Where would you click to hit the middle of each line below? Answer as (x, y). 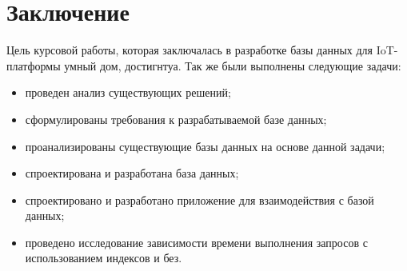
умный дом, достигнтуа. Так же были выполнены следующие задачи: (233, 65)
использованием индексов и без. (104, 258)
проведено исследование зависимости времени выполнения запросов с (196, 242)
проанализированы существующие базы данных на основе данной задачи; (205, 146)
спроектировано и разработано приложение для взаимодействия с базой (200, 199)
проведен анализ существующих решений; (128, 92)
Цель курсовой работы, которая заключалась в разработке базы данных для (190, 50)
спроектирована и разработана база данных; (132, 173)
